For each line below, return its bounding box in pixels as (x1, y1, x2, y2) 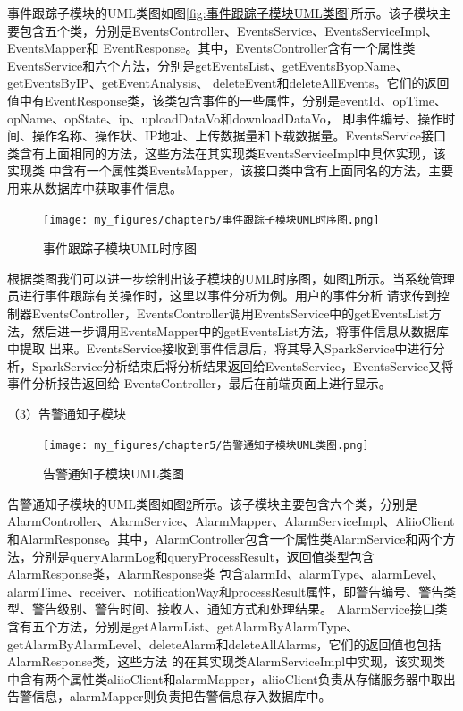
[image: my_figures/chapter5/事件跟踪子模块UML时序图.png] (43, 213, 380, 226)
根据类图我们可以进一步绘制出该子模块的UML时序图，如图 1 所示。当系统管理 (7, 268, 456, 287)
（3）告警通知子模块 (7, 403, 126, 422)
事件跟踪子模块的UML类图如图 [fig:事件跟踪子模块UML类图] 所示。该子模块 (7, 4, 439, 21)
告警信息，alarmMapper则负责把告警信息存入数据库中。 (7, 687, 332, 706)
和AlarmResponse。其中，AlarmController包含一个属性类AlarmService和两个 (7, 529, 443, 547)
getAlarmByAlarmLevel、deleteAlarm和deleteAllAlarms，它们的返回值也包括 (7, 634, 442, 653)
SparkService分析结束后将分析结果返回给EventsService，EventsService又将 (31, 356, 454, 375)
